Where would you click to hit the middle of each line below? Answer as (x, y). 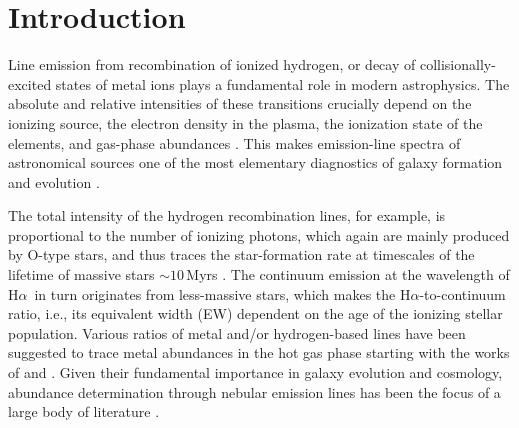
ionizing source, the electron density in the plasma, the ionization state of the (245, 122)
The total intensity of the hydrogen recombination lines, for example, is (227, 215)
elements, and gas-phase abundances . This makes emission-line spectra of (234, 142)
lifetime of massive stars (81, 274)
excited (30, 83)
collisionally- (457, 64)
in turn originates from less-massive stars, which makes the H (222, 293)
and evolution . (54, 181)
